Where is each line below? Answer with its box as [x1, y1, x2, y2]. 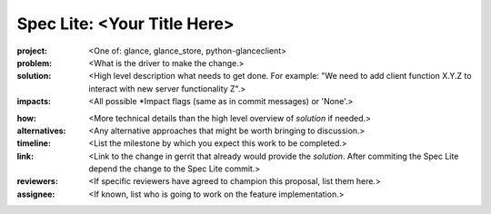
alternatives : [16, 125, 67, 136]
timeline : [16, 138, 52, 149]
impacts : [16, 96, 52, 107]
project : [16, 45, 47, 56]
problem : [16, 57, 53, 68]
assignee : [16, 189, 55, 199]
